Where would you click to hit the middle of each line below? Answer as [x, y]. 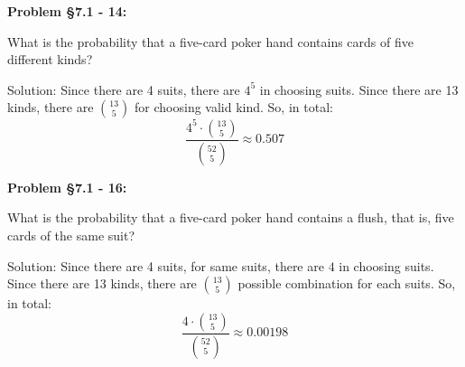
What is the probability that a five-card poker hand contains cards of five [210, 41]
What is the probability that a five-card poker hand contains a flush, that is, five [231, 217]
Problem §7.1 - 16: [67, 187]
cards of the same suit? [71, 235]
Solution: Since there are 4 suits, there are [124, 89]
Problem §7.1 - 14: [67, 11]
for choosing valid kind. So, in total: [234, 107]
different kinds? [50, 59]
